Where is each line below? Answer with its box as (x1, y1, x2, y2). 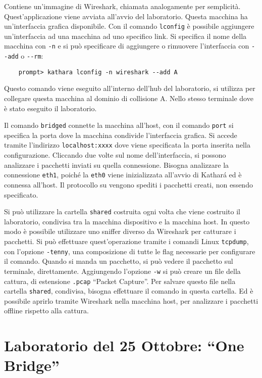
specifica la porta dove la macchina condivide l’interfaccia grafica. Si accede (4, 129, 237, 140)
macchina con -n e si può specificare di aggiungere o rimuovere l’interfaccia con (4, 40, 249, 51)
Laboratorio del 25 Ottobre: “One (4, 335, 244, 356)
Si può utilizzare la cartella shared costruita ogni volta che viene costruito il (4, 206, 240, 217)
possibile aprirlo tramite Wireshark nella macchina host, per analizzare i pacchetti (4, 295, 258, 306)
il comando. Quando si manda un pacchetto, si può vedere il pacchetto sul (4, 256, 233, 266)
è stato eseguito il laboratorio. (4, 103, 97, 113)
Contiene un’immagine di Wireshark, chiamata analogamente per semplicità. (4, 1, 241, 11)
